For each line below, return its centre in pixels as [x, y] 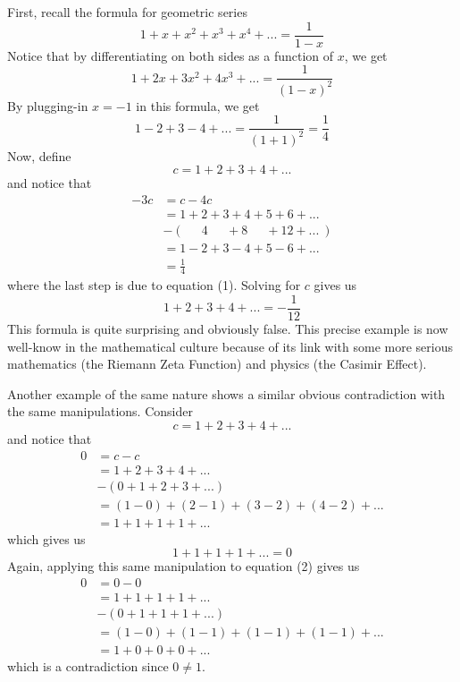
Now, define [39, 155]
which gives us [46, 538]
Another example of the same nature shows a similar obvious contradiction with [226, 393]
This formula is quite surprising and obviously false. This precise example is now [228, 328]
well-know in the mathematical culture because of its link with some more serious [230, 346]
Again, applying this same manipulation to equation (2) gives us [184, 566]
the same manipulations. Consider [100, 411]
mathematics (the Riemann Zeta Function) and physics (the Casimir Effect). [217, 364]
